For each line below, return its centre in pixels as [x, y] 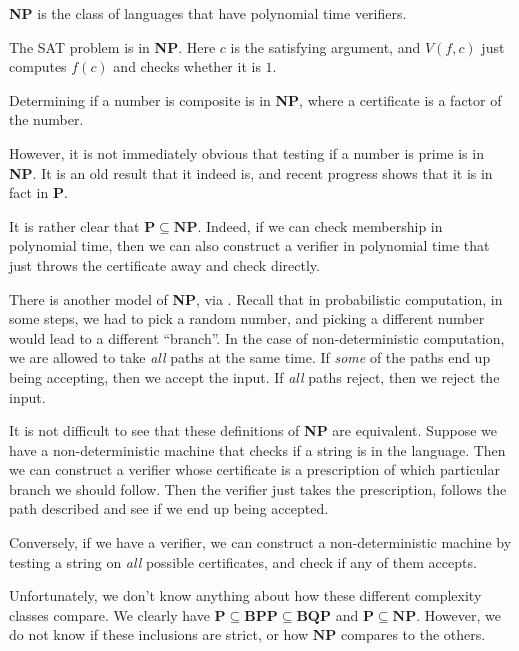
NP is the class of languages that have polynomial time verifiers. [208, 13]
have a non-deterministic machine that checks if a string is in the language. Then [257, 449]
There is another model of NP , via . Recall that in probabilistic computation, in [256, 298]
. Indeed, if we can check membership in [320, 225]
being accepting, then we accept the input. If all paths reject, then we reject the [254, 376]
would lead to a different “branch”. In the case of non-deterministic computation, [257, 337]
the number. [46, 119]
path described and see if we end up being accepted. [169, 508]
